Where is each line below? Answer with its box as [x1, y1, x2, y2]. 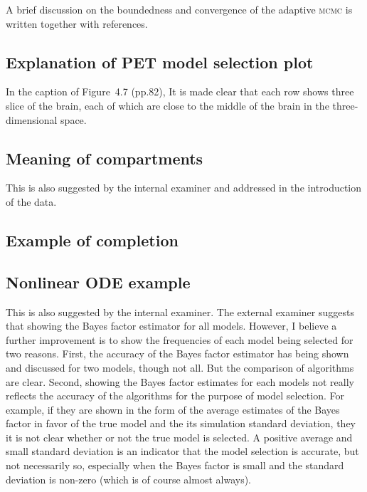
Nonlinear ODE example [6, 271, 191, 293]
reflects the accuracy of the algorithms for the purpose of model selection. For [6, 388, 344, 403]
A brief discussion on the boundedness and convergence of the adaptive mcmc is [6, 2, 353, 16]
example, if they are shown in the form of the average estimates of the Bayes [6, 402, 340, 417]
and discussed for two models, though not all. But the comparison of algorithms [6, 360, 354, 375]
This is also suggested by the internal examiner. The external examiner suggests [6, 304, 354, 319]
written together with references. [6, 16, 148, 31]
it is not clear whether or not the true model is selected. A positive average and [6, 429, 353, 444]
